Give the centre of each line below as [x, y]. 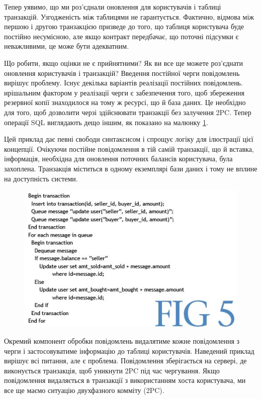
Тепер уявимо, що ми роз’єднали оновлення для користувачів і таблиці [113, 7]
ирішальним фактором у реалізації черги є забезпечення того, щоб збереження [124, 92]
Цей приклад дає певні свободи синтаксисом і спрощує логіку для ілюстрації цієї [129, 139]
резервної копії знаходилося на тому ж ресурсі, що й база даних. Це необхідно [125, 102]
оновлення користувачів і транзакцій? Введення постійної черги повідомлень [122, 73]
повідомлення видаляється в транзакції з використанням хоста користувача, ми [125, 380]
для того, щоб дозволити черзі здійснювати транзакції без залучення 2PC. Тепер [128, 112]
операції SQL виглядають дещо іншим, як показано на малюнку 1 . [106, 122]
